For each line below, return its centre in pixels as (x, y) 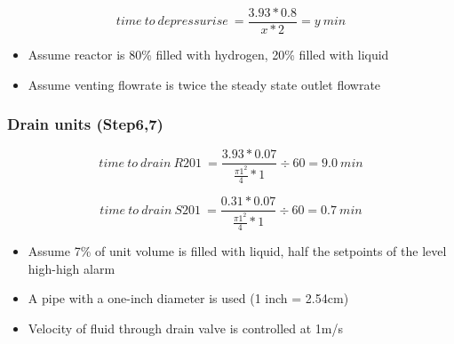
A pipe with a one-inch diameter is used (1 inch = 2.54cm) (188, 298)
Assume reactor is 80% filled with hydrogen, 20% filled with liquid (208, 55)
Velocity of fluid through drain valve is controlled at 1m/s (185, 328)
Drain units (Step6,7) (85, 124)
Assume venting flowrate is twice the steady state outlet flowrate (204, 84)
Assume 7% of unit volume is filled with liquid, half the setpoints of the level (237, 251)
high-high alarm (72, 268)
